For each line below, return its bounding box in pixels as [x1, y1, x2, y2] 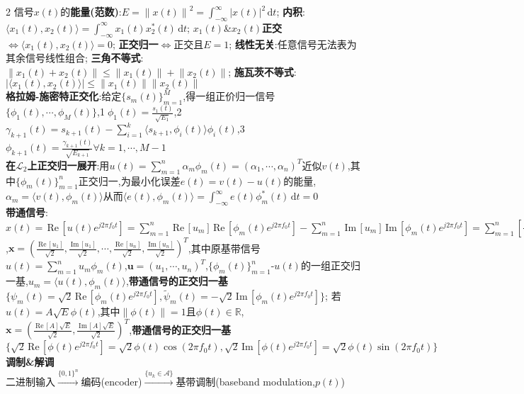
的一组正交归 [300, 258, 360, 273]
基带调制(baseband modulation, [176, 374, 315, 389]
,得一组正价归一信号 [183, 89, 275, 103]
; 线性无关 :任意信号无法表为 [229, 36, 357, 51]
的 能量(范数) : [60, 4, 122, 18]
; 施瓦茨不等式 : [228, 64, 297, 79]
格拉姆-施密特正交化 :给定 [6, 89, 122, 103]
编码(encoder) [81, 374, 142, 389]
